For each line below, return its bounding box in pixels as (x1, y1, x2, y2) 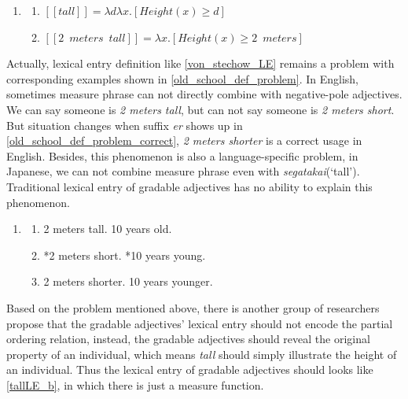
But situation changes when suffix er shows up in (6, 116, 243, 133)
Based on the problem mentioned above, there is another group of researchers (6, 299, 380, 316)
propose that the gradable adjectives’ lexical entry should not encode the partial (6, 315, 393, 331)
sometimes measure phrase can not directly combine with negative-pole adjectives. (6, 86, 402, 102)
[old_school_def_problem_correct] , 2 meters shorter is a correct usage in (6, 132, 362, 149)
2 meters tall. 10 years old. (43, 220, 172, 237)
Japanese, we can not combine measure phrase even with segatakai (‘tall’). (6, 163, 360, 179)
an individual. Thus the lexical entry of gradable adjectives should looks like (6, 361, 373, 378)
